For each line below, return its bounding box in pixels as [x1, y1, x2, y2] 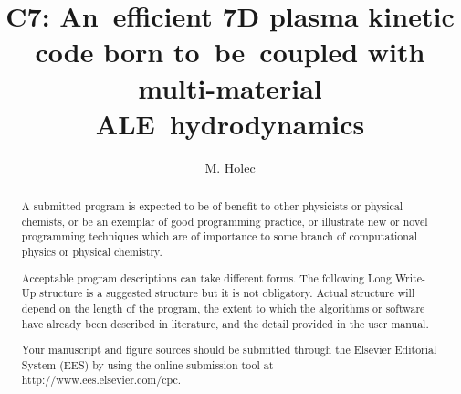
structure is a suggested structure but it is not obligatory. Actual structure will [39, 285, 415, 301]
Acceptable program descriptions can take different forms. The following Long [21, 270, 392, 285]
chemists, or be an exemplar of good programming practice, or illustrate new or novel [21, 213, 428, 229]
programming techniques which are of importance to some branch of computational [21, 229, 418, 244]
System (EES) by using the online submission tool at [21, 357, 274, 372]
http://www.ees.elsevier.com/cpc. [21, 372, 182, 388]
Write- [394, 270, 425, 285]
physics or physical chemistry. [21, 244, 162, 260]
